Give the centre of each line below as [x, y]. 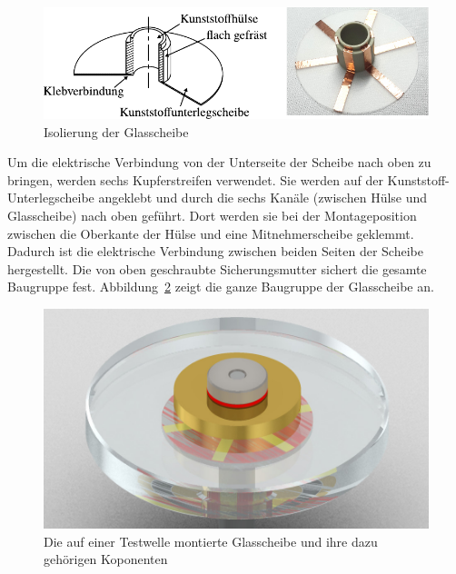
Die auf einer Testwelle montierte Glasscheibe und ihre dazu [211, 541]
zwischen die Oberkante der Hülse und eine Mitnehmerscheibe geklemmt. [211, 233]
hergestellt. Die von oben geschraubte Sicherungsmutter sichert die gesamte [217, 268]
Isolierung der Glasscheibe [116, 131]
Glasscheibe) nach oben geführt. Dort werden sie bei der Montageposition [212, 215]
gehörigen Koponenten [106, 559]
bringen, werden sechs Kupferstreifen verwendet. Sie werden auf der [195, 179]
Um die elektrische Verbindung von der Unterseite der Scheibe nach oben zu [219, 162]
